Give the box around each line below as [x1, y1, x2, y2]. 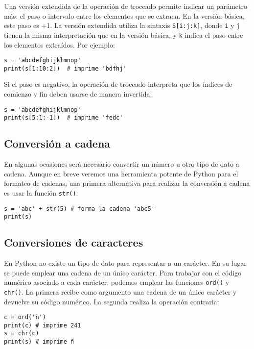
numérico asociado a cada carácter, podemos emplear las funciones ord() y [4, 277, 230, 287]
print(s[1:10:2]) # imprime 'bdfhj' [4, 65, 127, 72]
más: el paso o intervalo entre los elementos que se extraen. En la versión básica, [4, 10, 245, 21]
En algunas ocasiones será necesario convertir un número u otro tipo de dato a [4, 159, 239, 169]
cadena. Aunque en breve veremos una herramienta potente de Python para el [4, 168, 238, 178]
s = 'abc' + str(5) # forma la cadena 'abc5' [4, 205, 155, 212]
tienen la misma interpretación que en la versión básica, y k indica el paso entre [4, 29, 243, 40]
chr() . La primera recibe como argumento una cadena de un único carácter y [4, 286, 237, 297]
